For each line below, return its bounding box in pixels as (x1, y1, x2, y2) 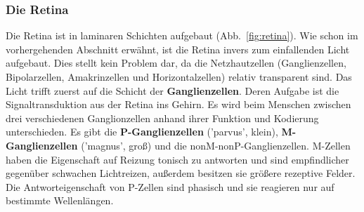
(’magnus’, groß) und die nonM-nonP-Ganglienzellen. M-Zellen (81, 138, 351, 152)
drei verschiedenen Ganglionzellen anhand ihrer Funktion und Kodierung (6, 110, 319, 125)
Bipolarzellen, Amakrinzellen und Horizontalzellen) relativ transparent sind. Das (6, 69, 352, 84)
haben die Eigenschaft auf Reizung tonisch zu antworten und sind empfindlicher (6, 152, 349, 166)
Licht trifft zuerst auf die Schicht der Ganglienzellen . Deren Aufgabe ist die (6, 83, 339, 98)
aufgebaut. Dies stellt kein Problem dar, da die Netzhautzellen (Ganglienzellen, (6, 55, 346, 70)
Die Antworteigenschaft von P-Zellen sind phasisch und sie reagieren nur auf (6, 179, 334, 194)
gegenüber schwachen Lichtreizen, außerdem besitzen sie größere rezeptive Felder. (6, 166, 356, 180)
